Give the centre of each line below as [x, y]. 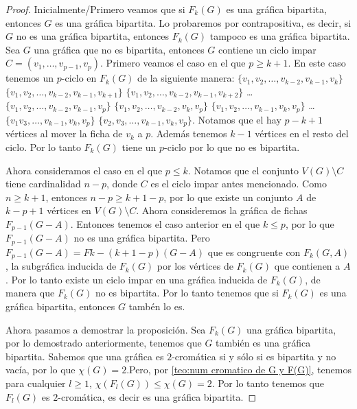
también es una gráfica [263, 343]
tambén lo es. [157, 306]
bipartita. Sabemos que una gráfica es [85, 356]
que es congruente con [254, 252]
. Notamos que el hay [237, 119]
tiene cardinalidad [43, 184]
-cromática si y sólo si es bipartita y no [254, 356]
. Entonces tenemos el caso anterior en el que [165, 223]
